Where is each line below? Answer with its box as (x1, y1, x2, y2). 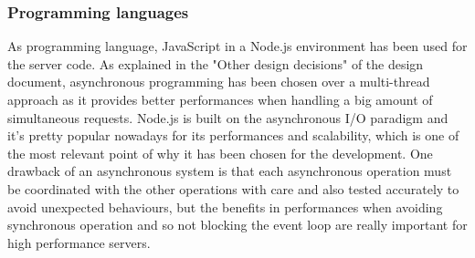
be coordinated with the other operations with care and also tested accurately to (7, 179, 459, 198)
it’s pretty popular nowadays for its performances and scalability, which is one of (7, 126, 459, 145)
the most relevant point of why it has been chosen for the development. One (7, 143, 433, 162)
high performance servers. (7, 232, 151, 252)
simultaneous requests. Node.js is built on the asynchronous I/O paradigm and (7, 108, 449, 127)
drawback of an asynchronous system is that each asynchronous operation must (7, 161, 452, 181)
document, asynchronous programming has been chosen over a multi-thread (7, 72, 430, 91)
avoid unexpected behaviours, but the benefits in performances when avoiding (7, 197, 443, 216)
